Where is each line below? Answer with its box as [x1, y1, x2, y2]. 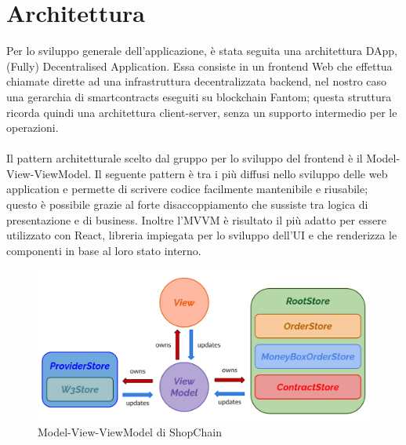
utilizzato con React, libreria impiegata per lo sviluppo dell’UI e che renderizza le [6, 227, 397, 243]
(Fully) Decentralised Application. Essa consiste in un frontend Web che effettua [6, 57, 393, 74]
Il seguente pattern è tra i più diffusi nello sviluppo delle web [94, 165, 388, 181]
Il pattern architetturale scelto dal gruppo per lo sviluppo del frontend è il [6, 150, 363, 166]
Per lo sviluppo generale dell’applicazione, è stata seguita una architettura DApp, [6, 42, 397, 59]
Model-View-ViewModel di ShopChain [38, 424, 222, 440]
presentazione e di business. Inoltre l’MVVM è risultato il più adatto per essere [6, 211, 386, 228]
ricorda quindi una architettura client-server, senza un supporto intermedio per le [6, 104, 397, 120]
